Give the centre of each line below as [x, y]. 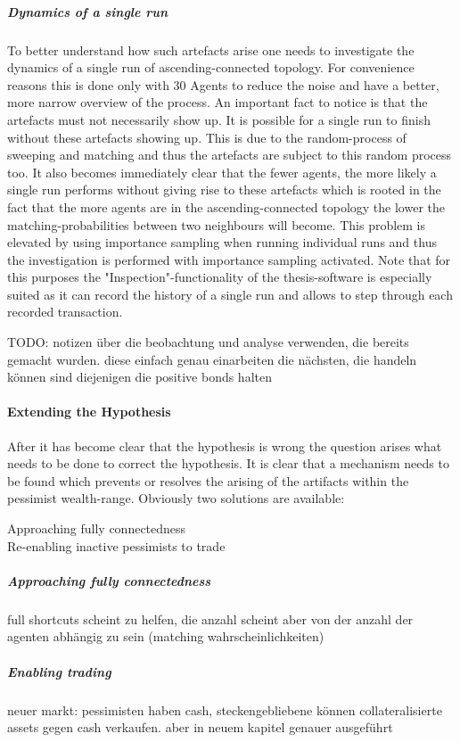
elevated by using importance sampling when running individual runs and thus [222, 242]
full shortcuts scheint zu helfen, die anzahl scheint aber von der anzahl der [210, 618]
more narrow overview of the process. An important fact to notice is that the [218, 102]
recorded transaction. [65, 312]
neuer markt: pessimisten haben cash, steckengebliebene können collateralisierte [225, 709]
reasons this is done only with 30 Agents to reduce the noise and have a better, [223, 84]
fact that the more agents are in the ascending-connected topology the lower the [226, 206]
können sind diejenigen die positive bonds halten [140, 377]
